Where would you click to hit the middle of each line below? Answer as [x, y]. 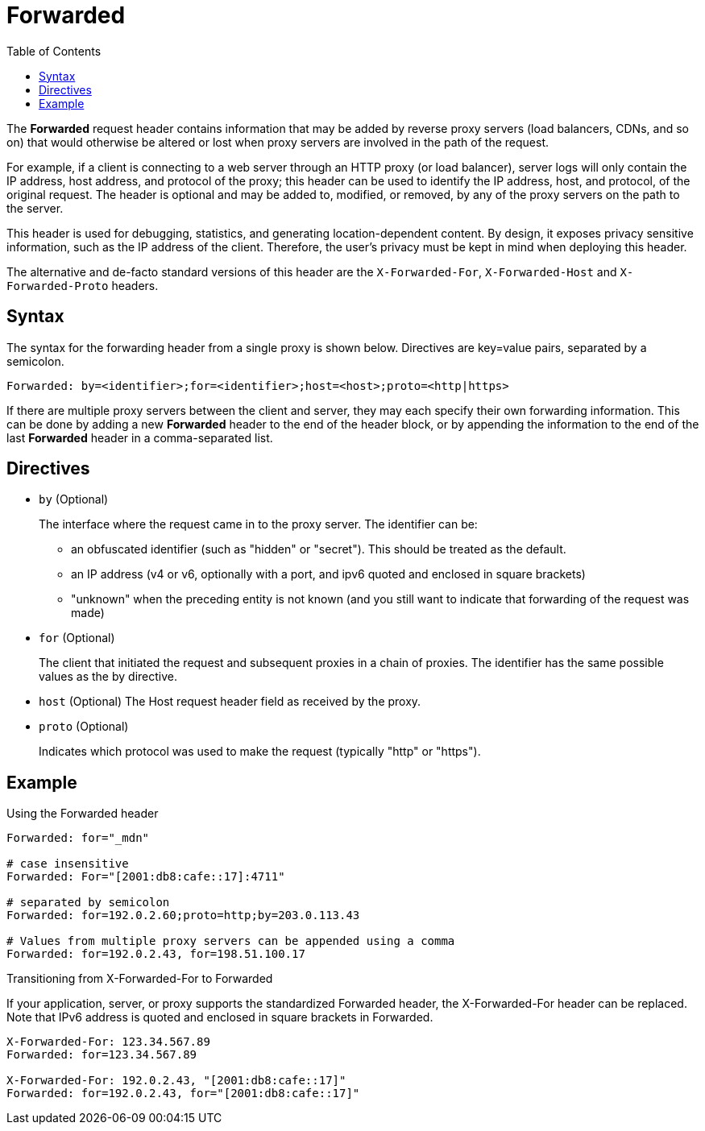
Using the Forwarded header [83, 814]
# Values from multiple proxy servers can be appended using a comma [231, 941]
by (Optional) [74, 499]
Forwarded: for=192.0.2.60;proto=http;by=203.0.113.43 [183, 916]
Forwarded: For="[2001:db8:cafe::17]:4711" [146, 877]
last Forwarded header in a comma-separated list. [140, 437]
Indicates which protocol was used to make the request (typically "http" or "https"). [260, 752]
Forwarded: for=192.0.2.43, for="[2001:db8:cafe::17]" [183, 1094]
